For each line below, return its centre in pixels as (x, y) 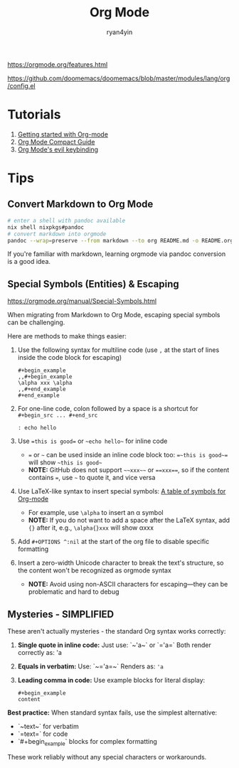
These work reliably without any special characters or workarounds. (107, 757)
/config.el (21, 85)
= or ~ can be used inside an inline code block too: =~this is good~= (128, 455)
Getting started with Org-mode (63, 134)
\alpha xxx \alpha (45, 383)
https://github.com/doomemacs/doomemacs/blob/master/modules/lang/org (119, 78)
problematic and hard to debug (74, 592)
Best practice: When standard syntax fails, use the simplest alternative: (112, 713)
